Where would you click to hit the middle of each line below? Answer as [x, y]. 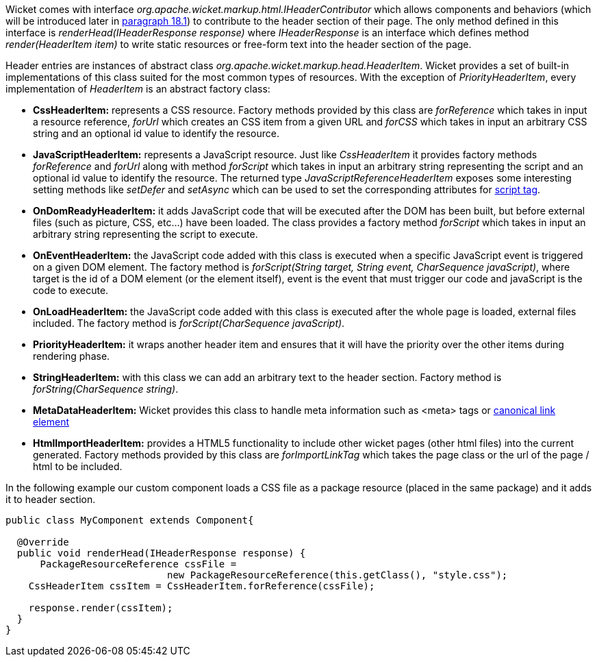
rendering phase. [72, 356]
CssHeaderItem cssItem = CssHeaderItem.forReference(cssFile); [202, 586]
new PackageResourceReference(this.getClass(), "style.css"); [338, 575]
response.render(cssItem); [101, 608]
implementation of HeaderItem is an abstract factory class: [138, 89]
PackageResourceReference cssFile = [138, 564]
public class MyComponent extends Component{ [130, 520]
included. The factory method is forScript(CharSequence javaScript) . [189, 323]
